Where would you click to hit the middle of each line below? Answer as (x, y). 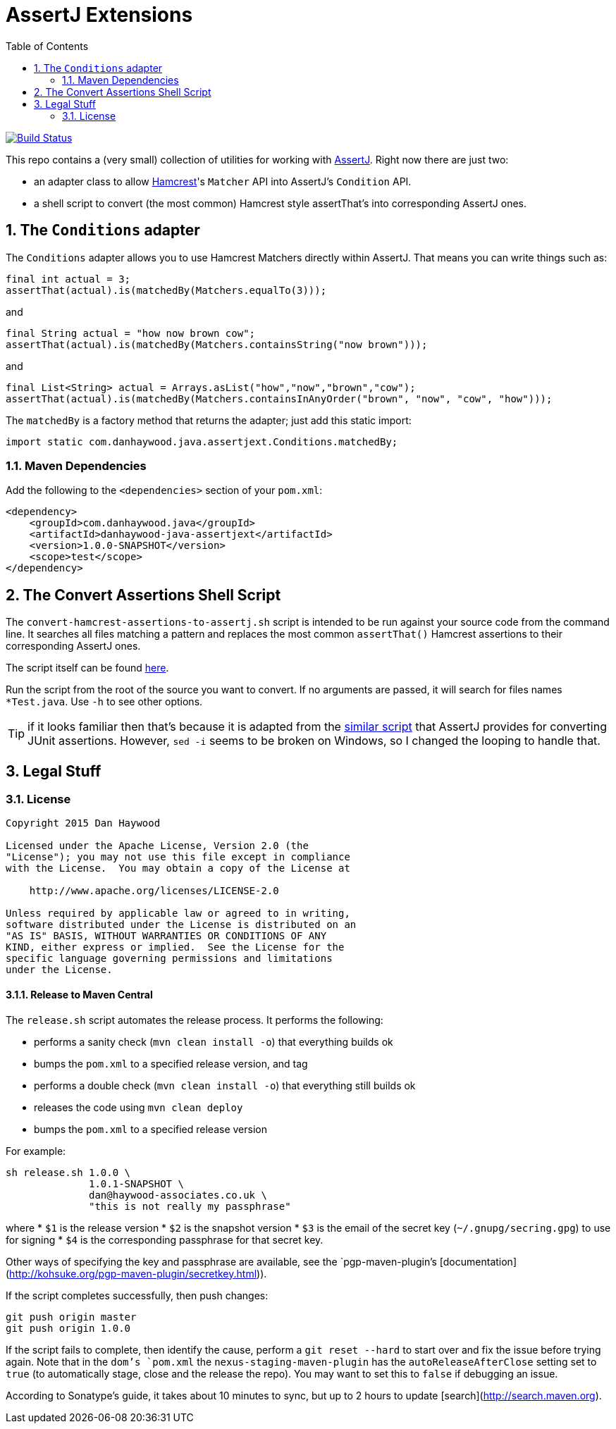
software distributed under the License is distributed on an (181, 925)
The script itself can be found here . (87, 668)
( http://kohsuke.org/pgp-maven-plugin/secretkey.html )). (136, 1273)
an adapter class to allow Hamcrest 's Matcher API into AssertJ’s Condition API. (223, 181)
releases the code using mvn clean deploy (138, 1107)
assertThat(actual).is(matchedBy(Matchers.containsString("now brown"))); (217, 344)
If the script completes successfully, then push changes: (137, 1295)
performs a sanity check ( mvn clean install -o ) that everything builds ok (214, 1041)
